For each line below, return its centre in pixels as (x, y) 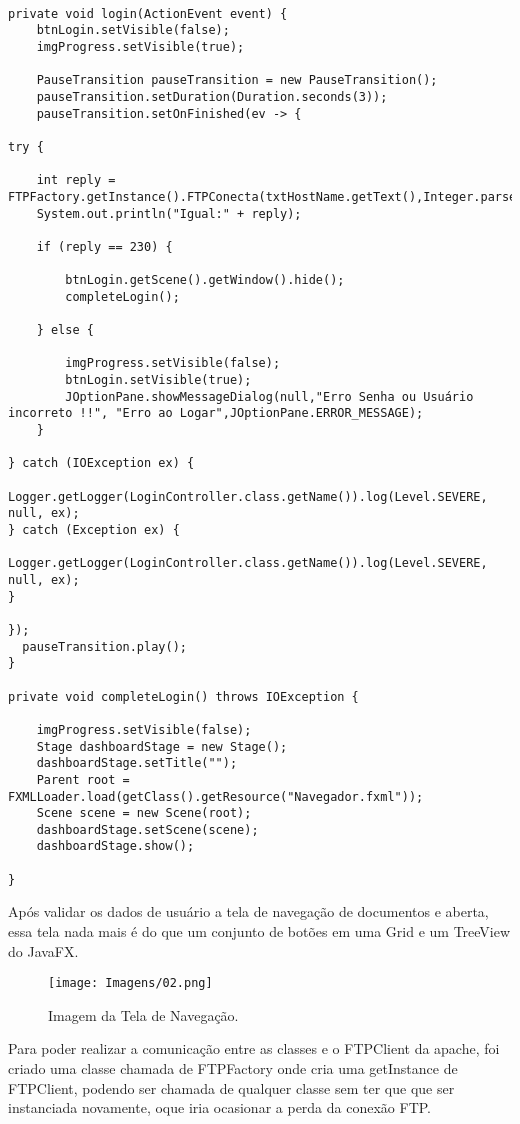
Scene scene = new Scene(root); (144, 813)
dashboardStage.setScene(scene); (147, 829)
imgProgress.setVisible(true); (140, 46)
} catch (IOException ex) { (101, 463)
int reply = (76, 180)
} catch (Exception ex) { (94, 530)
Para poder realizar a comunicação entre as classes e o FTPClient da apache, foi (254, 1048)
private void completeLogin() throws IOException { (183, 696)
